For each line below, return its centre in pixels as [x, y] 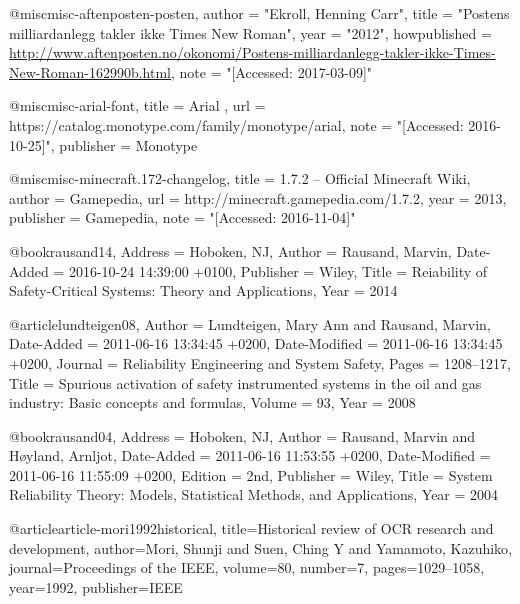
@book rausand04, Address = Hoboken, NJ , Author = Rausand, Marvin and [242, 435]
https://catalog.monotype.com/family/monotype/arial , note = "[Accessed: [236, 124]
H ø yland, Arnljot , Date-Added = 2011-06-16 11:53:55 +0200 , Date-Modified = [250, 455]
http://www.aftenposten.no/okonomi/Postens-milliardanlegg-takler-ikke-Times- [252, 52]
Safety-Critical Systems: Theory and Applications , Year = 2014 [203, 290]
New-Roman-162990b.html [90, 71]
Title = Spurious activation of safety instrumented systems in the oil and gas [245, 382]
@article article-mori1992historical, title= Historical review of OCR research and [251, 528]
